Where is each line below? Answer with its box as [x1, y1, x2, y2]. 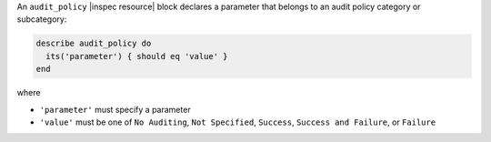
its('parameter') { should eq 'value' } [45, 51, 228, 61]
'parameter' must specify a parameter [39, 104, 191, 115]
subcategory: [16, 14, 67, 25]
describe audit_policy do [35, 38, 152, 49]
